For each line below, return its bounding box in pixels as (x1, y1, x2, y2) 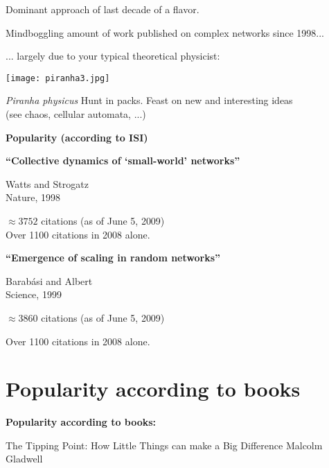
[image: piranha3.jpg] (6, 73, 110, 83)
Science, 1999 (6, 287, 62, 302)
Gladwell (6, 451, 43, 466)
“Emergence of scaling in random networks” (6, 250, 221, 265)
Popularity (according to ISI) (6, 130, 148, 144)
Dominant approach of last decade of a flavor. (6, 2, 199, 16)
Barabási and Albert (6, 273, 93, 288)
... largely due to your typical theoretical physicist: (6, 49, 220, 63)
